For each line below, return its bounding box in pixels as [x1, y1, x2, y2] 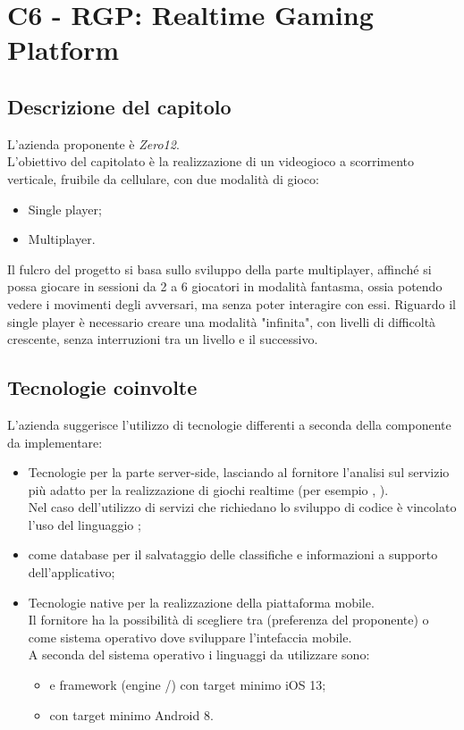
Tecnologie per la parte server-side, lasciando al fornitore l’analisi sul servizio [28, 463, 450, 482]
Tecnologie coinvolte [7, 373, 198, 401]
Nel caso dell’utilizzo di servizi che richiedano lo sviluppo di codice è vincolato [28, 498, 457, 516]
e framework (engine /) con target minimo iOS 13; [49, 675, 326, 694]
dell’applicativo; [28, 563, 115, 582]
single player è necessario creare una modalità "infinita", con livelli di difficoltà [7, 312, 436, 331]
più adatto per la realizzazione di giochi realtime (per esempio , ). [28, 480, 389, 499]
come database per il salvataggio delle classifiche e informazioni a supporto [28, 545, 438, 564]
